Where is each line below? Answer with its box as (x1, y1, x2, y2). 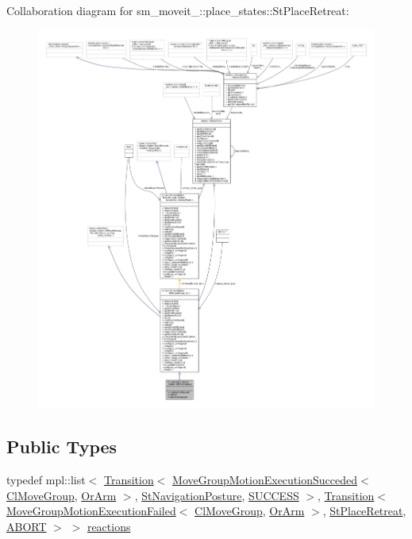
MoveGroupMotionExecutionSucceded (172, 471, 357, 487)
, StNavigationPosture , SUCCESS (134, 487, 299, 503)
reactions (87, 518, 131, 534)
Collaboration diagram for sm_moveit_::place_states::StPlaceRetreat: (6, 2, 349, 18)
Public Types (6, 434, 117, 459)
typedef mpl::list (6, 471, 86, 487)
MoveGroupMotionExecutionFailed (6, 502, 176, 519)
